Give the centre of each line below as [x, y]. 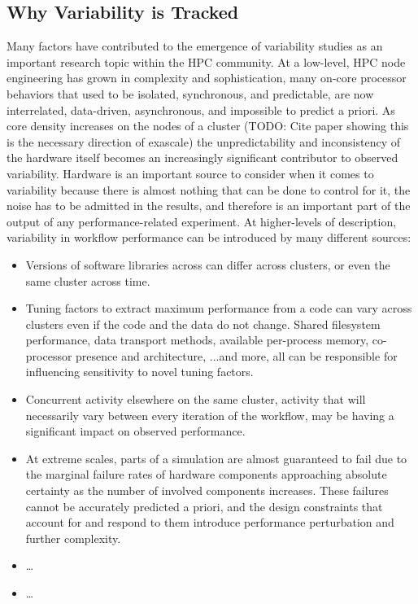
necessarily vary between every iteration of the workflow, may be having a [210, 415]
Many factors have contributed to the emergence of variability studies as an [195, 46]
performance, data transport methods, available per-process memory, [197, 340]
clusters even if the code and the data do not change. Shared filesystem [203, 324]
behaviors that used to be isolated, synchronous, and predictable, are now [190, 93]
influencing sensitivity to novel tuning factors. [139, 372]
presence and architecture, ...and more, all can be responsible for [237, 355]
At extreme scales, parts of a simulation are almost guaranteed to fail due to [216, 458]
